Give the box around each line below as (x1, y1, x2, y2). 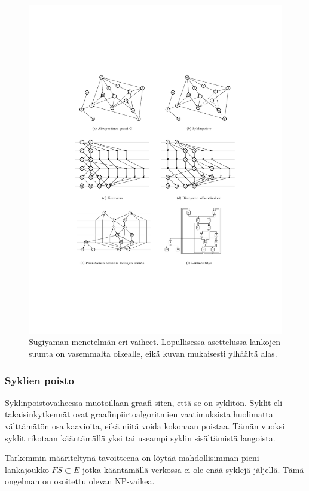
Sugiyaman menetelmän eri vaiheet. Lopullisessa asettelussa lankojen (29, 335, 281, 348)
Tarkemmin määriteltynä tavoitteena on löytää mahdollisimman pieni (5, 451, 259, 464)
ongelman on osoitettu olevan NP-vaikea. (5, 475, 155, 487)
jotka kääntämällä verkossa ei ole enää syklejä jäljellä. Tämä (82, 463, 304, 475)
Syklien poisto (5, 372, 74, 387)
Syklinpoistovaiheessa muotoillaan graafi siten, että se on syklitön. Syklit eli (5, 396, 283, 408)
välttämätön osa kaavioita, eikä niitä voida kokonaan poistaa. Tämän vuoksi (5, 420, 285, 432)
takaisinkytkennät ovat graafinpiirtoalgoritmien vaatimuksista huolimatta (5, 408, 273, 420)
